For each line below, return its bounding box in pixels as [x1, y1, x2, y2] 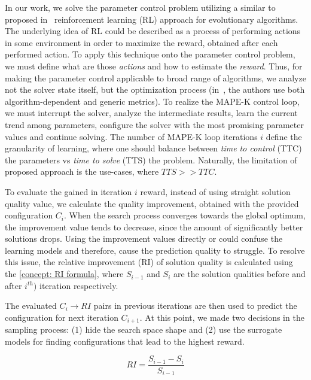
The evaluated [5, 299, 57, 312]
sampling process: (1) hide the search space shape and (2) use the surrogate [5, 323, 282, 336]
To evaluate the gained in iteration [5, 185, 132, 197]
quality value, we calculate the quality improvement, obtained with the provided [5, 197, 299, 209]
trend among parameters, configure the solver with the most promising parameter [5, 118, 304, 130]
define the [266, 130, 302, 142]
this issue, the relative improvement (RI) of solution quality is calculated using [5, 256, 293, 268]
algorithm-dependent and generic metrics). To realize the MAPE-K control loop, [5, 95, 300, 107]
